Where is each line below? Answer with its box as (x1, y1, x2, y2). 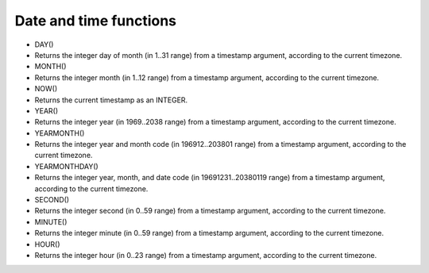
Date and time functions (14, 12, 177, 29)
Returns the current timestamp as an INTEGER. (34, 95, 188, 105)
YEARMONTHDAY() (34, 161, 99, 171)
